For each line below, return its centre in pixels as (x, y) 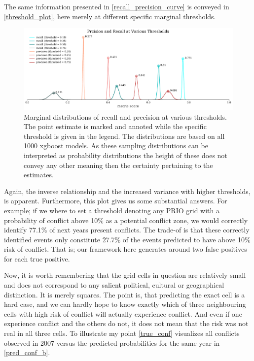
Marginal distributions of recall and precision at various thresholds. (125, 116)
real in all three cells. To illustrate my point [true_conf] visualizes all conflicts (122, 333)
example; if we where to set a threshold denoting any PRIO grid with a (112, 210)
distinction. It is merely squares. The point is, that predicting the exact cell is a (125, 294)
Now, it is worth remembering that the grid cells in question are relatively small (125, 275)
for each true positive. (37, 258)
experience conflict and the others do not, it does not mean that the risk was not (126, 323)
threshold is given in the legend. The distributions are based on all (124, 136)
